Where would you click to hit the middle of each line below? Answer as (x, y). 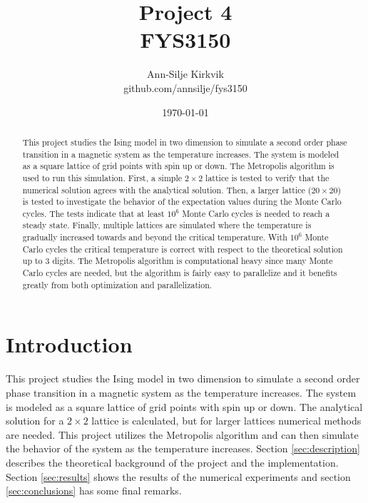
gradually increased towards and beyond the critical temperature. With (155, 237)
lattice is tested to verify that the (267, 177)
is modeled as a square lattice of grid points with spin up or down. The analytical (184, 406)
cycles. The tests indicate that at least (93, 213)
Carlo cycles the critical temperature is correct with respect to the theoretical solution (183, 249)
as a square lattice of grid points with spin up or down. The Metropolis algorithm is (178, 166)
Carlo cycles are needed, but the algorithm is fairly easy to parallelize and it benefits (180, 273)
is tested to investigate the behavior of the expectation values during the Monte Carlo (182, 202)
